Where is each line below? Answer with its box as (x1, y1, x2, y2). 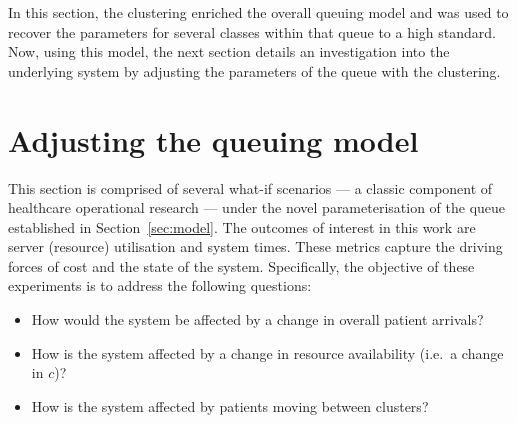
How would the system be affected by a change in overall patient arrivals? (31, 309, 484, 330)
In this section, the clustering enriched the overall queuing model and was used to (8, 2, 509, 22)
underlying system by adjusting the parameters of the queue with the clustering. (8, 60, 501, 81)
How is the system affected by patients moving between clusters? (31, 395, 429, 416)
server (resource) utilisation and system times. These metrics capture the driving (8, 236, 503, 257)
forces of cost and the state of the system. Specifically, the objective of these (8, 255, 475, 276)
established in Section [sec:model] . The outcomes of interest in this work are (8, 216, 476, 237)
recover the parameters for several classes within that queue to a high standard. (8, 21, 496, 42)
